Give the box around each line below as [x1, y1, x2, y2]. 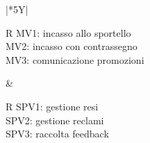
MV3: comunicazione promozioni [6, 52, 144, 67]
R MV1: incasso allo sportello [6, 25, 131, 40]
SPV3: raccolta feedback [6, 126, 109, 141]
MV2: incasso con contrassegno [6, 39, 137, 53]
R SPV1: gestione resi [6, 99, 99, 113]
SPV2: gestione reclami [6, 112, 104, 127]
